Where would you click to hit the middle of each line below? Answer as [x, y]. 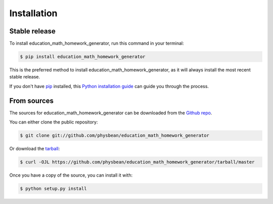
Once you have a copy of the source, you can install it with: [71, 175]
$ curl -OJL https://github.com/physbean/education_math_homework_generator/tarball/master [137, 162]
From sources [32, 100]
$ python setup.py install [53, 189]
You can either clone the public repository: [54, 122]
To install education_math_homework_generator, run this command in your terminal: [97, 44]
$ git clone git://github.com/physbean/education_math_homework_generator [115, 136]
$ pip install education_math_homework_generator [83, 57]
